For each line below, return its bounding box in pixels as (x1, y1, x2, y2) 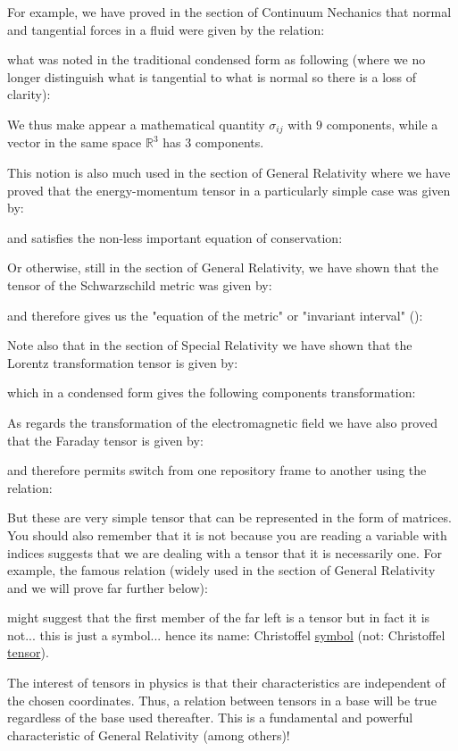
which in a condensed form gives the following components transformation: (7, 383, 416, 402)
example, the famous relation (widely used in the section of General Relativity (7, 561, 436, 580)
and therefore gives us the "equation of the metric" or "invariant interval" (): (7, 305, 423, 324)
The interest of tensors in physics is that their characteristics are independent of (7, 673, 446, 692)
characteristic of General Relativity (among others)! (7, 725, 290, 744)
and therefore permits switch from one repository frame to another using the (7, 461, 427, 480)
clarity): (7, 85, 51, 104)
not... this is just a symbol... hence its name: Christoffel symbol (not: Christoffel (7, 625, 446, 644)
